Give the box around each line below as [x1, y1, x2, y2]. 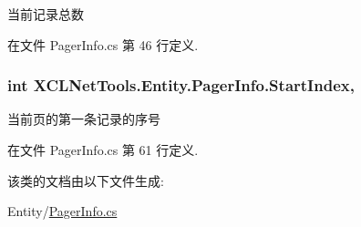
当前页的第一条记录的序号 [7, 109, 160, 129]
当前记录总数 [7, 5, 84, 23]
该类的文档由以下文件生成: [7, 170, 164, 190]
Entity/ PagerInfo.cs [7, 201, 118, 221]
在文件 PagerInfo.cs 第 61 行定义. [7, 140, 199, 159]
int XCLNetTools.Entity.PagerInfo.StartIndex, [7, 74, 355, 97]
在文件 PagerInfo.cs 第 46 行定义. [7, 35, 199, 54]
